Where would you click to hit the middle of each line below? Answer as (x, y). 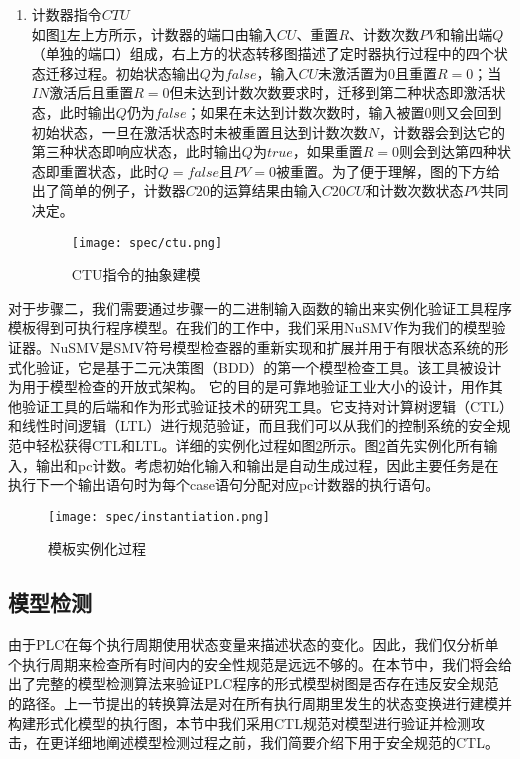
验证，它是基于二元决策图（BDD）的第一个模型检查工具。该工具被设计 (268, 366)
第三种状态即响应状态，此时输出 (136, 151)
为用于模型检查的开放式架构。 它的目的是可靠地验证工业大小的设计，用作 (248, 386)
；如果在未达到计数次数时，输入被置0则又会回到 (344, 111)
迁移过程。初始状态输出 (122, 72)
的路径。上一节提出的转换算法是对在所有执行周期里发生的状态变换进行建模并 (260, 702)
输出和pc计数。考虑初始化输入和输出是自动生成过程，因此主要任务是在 (267, 464)
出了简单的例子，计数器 (108, 190)
